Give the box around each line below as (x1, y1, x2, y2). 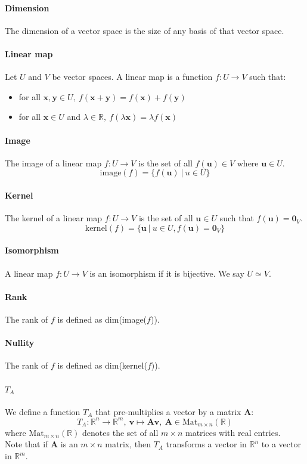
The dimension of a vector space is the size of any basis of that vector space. (5, 24, 284, 36)
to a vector (261, 438, 301, 450)
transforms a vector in (166, 438, 247, 450)
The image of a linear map (5, 156, 102, 169)
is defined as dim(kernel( (57, 359, 147, 372)
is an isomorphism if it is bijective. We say (89, 267, 244, 279)
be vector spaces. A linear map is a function (52, 70, 213, 83)
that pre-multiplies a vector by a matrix (95, 405, 241, 417)
